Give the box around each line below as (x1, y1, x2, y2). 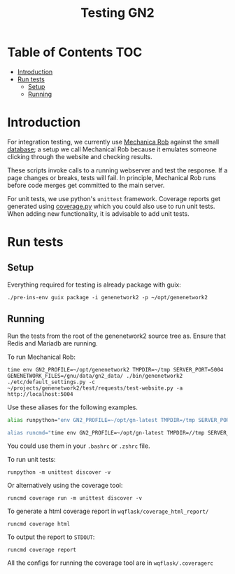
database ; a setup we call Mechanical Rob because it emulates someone (7, 145, 217, 153)
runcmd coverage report (7, 547, 77, 554)
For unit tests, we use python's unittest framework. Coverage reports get (7, 194, 221, 203)
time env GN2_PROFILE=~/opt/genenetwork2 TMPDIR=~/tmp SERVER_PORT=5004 (7, 366, 224, 373)
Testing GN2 (80, 5, 155, 21)
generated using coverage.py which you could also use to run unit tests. (7, 202, 215, 210)
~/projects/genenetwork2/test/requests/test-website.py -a (7, 384, 183, 392)
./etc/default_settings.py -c (7, 378, 96, 385)
